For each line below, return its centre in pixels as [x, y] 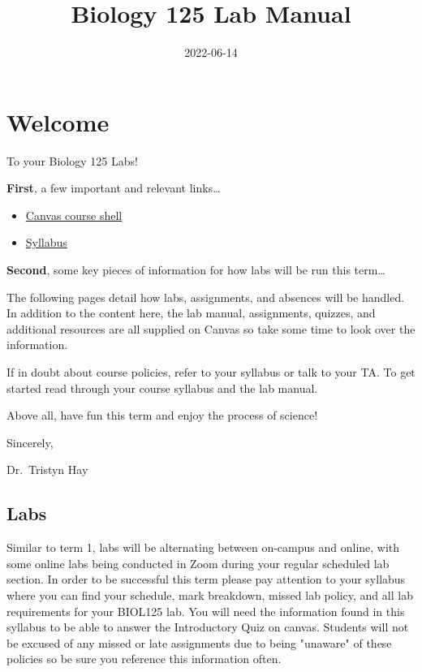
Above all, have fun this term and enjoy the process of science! [162, 415]
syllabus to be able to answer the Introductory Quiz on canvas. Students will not [208, 627]
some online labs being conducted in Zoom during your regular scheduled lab [198, 563]
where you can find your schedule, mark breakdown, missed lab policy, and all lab [210, 594]
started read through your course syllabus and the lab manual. [162, 388]
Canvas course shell [74, 215]
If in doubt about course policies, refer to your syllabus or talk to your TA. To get [211, 372]
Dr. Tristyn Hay [47, 470]
